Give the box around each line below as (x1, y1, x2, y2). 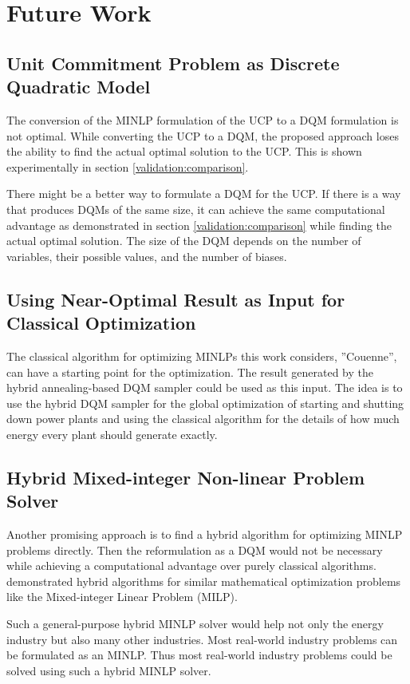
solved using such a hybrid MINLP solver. (6, 662, 211, 678)
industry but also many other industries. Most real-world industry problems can (6, 631, 398, 647)
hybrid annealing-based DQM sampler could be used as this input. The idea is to (6, 379, 403, 396)
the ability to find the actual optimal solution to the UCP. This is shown (6, 143, 362, 160)
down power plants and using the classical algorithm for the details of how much (6, 410, 400, 427)
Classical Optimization (6, 310, 196, 335)
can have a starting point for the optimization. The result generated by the (6, 363, 373, 380)
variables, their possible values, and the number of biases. (6, 247, 287, 264)
